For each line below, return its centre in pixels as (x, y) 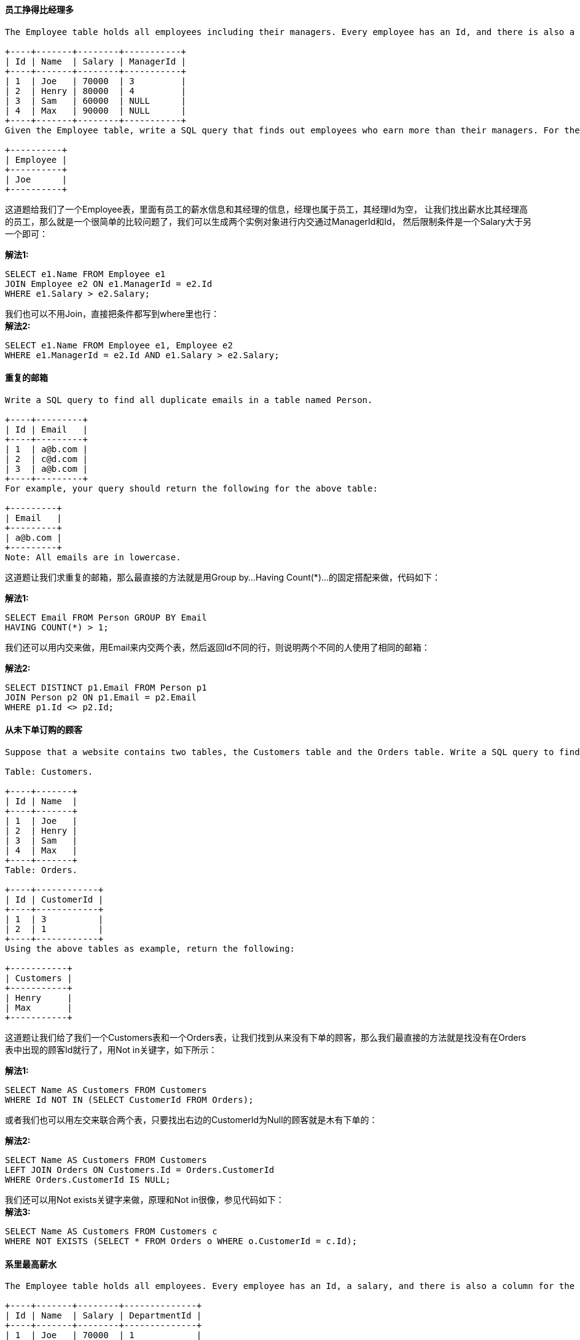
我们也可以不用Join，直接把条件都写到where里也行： (112, 313)
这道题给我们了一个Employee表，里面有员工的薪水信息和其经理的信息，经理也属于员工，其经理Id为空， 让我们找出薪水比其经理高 (266, 209)
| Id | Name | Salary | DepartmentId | (104, 1316)
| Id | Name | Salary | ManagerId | (96, 61)
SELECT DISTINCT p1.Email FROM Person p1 (106, 687)
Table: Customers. (49, 772)
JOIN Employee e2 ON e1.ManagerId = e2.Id (109, 284)
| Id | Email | (46, 429)
